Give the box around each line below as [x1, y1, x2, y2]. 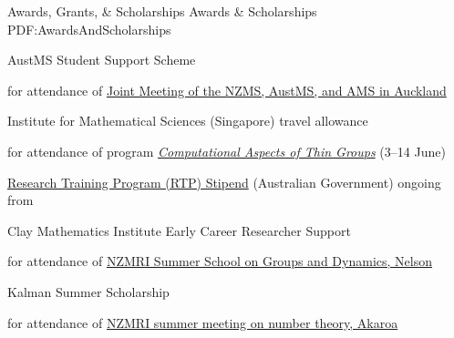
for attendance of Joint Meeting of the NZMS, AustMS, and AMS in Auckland [7, 80, 447, 99]
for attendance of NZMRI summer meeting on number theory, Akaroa [7, 312, 398, 332]
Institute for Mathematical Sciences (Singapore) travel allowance [7, 111, 368, 130]
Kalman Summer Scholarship [7, 282, 170, 301]
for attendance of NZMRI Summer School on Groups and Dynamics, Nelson [7, 251, 432, 271]
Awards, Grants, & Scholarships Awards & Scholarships [7, 2, 317, 20]
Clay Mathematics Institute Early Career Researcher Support [7, 220, 351, 240]
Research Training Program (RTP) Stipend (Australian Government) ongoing [7, 172, 441, 191]
